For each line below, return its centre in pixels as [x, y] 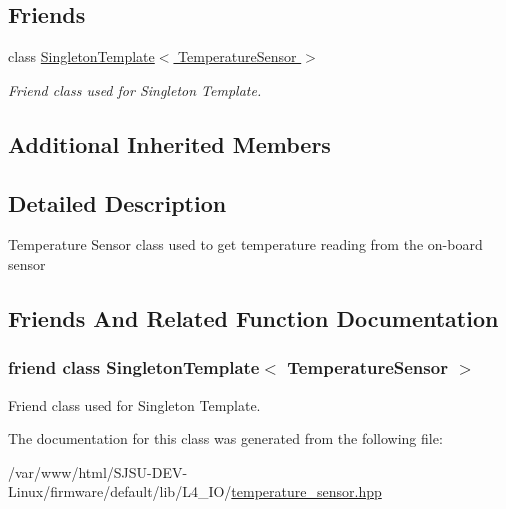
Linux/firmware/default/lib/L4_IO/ [120, 491]
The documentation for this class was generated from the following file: [225, 438]
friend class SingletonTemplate [134, 367]
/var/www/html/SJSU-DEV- [98, 471]
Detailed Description [117, 202]
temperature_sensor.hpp [306, 491]
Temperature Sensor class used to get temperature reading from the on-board [245, 244]
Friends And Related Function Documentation [253, 317]
